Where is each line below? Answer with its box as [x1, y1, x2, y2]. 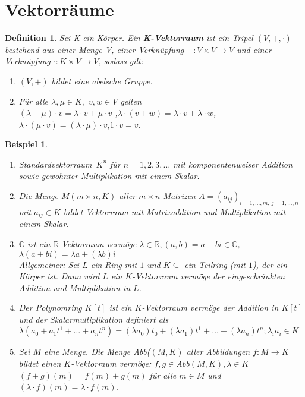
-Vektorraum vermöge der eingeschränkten [132, 270, 285, 282]
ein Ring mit [90, 258, 137, 270]
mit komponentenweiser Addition [173, 157, 293, 170]
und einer [237, 43, 272, 55]
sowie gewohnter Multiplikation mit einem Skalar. [18, 169, 200, 182]
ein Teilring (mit [184, 258, 246, 270]
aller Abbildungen [186, 345, 250, 358]
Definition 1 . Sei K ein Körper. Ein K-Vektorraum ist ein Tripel [5, 31, 253, 44]
